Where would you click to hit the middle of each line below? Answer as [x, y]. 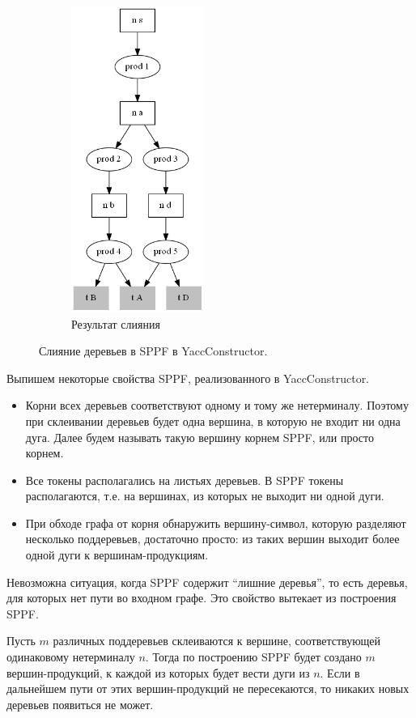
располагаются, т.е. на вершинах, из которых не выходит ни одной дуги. [205, 496]
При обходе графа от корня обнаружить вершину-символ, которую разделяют [216, 523]
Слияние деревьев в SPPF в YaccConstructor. [153, 351]
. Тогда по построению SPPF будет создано [253, 657]
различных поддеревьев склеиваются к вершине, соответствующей [217, 641]
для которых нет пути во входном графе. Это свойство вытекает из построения [202, 598]
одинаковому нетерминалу [71, 657]
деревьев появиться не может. [80, 704]
